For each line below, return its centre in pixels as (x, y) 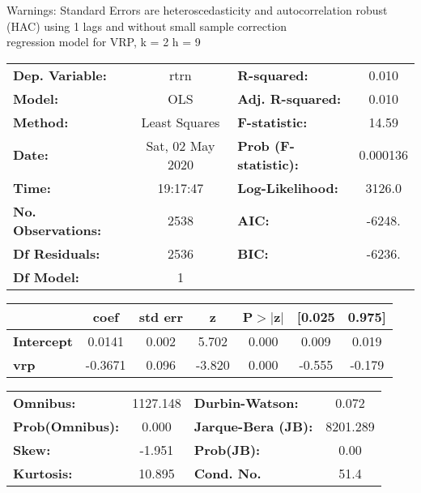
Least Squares (181, 122)
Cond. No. (228, 473)
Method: (41, 122)
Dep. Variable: (60, 75)
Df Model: (46, 277)
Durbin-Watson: (246, 402)
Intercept (43, 341)
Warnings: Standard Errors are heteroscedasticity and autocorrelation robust (197, 10)
